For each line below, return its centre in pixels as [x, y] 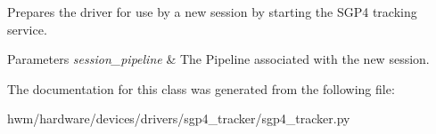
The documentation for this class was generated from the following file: [201, 88]
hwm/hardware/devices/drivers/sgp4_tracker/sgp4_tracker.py [179, 118]
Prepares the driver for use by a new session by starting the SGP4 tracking [212, 12]
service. [27, 29]
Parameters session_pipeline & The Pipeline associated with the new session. [218, 59]
